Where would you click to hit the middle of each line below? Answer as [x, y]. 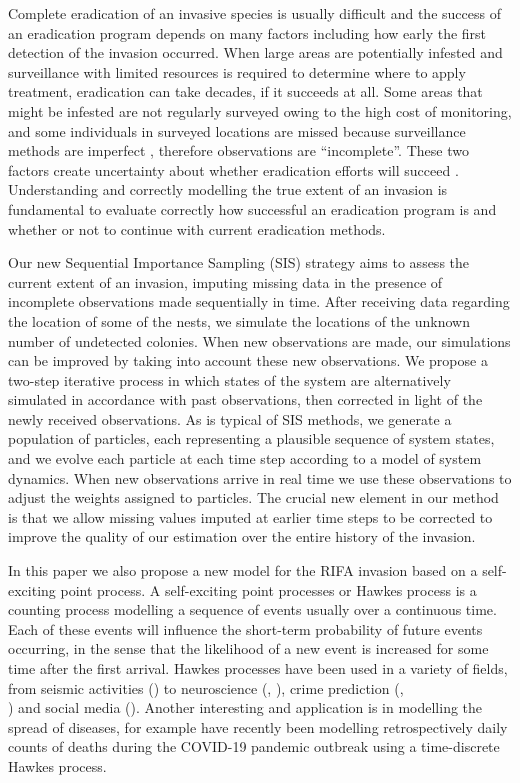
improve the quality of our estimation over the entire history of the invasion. [242, 536]
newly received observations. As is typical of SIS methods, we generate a [230, 418]
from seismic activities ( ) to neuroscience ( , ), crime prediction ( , [206, 687]
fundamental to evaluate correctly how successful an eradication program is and [252, 208]
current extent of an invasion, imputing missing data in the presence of [225, 281]
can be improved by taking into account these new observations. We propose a [248, 360]
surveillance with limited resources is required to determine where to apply [237, 71]
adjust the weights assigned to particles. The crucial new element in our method [253, 497]
